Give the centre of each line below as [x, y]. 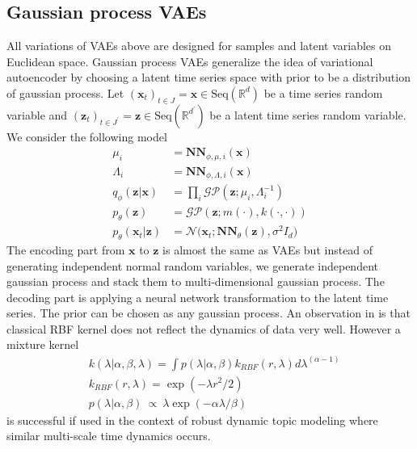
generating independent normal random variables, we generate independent [192, 265]
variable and [37, 114]
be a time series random [323, 92]
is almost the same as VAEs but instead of [268, 249]
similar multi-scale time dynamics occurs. [109, 436]
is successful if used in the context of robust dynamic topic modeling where [192, 420]
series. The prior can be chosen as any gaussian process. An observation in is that [208, 313]
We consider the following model [87, 136]
